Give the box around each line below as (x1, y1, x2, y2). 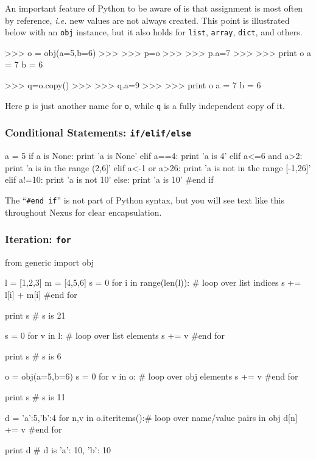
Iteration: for (5, 232, 71, 247)
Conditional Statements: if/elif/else (5, 125, 191, 140)
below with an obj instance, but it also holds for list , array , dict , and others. (5, 26, 303, 38)
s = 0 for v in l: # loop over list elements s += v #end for (5, 329, 225, 342)
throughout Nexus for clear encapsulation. (5, 205, 162, 218)
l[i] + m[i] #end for (5, 288, 77, 301)
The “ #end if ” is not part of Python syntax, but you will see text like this (5, 193, 285, 206)
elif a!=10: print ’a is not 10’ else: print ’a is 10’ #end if (5, 173, 214, 186)
